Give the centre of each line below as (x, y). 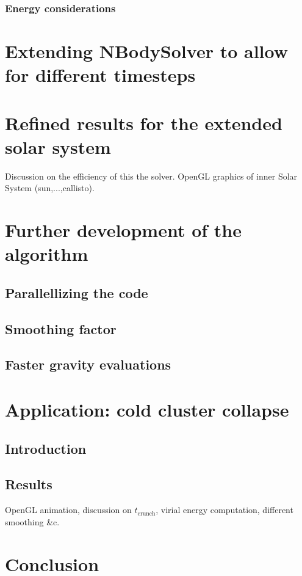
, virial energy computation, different (225, 510)
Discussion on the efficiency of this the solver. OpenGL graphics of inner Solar (151, 176)
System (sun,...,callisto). (50, 188)
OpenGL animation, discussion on (68, 510)
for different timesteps (100, 75)
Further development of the (123, 230)
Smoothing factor (61, 328)
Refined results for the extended (144, 122)
